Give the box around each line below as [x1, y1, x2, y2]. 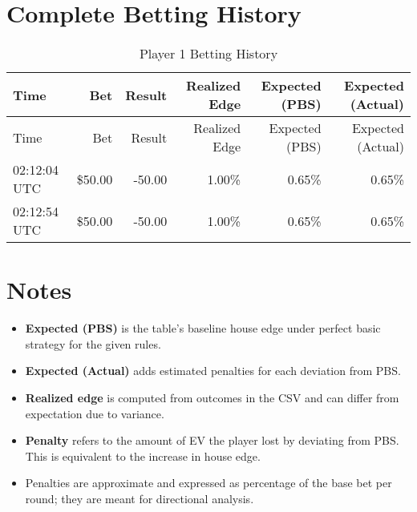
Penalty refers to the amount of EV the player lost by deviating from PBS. [25, 432, 399, 449]
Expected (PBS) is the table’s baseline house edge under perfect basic [25, 320, 381, 337]
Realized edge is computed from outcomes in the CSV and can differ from [25, 389, 399, 406]
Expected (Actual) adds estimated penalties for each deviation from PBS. [25, 362, 401, 379]
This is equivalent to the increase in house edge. [25, 447, 261, 464]
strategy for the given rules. [25, 335, 161, 352]
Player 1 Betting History [139, 44, 278, 63]
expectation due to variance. [25, 405, 164, 421]
